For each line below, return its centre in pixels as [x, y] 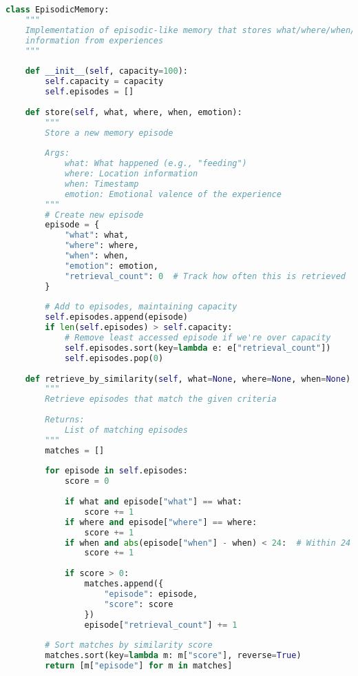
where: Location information [131, 174]
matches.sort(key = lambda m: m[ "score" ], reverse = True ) [173, 656]
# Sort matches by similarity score [129, 645]
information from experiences [94, 40]
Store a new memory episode [109, 133]
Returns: [65, 420]
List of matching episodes [126, 430]
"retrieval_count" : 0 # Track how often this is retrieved [205, 276]
